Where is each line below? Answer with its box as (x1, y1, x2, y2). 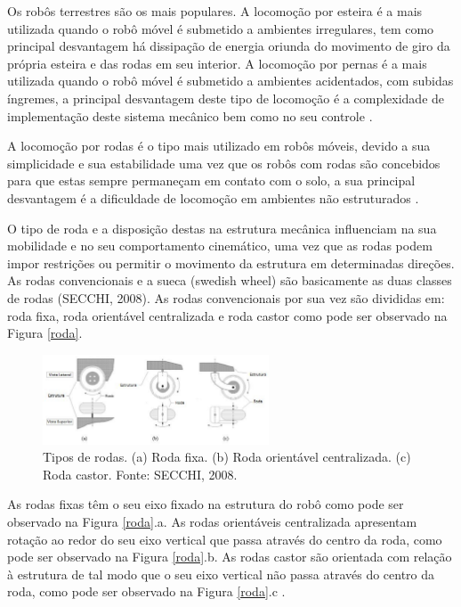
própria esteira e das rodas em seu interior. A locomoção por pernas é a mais (7, 53, 427, 72)
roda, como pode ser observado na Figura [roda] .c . (7, 582, 286, 601)
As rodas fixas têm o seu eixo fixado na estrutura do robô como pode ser (7, 495, 404, 513)
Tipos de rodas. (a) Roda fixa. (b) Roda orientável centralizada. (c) (43, 447, 411, 466)
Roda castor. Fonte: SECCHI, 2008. (43, 464, 238, 483)
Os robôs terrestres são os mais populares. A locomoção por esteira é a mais (7, 2, 423, 20)
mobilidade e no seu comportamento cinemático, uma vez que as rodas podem (7, 236, 433, 255)
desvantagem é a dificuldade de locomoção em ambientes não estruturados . (7, 188, 419, 207)
